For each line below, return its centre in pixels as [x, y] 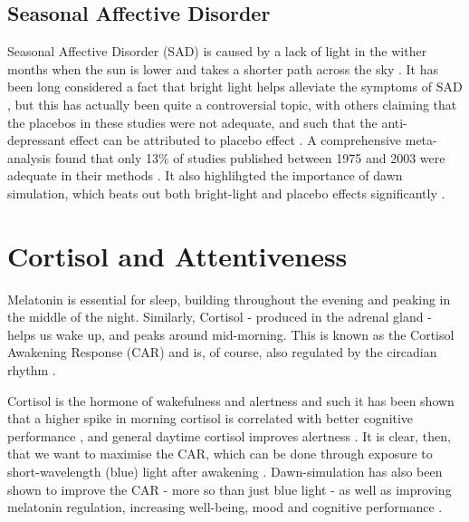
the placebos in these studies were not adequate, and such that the [192, 122]
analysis [29, 157]
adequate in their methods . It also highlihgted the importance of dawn [205, 175]
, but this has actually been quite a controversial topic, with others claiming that [232, 104]
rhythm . [32, 370]
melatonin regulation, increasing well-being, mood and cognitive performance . [225, 507]
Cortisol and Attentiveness [177, 255]
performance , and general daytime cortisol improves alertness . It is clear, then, [229, 435]
